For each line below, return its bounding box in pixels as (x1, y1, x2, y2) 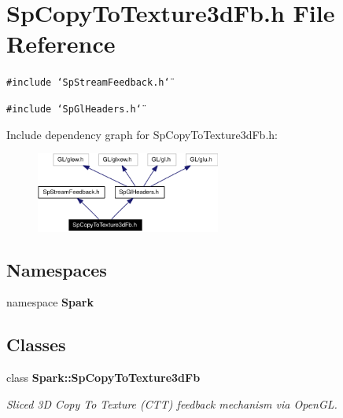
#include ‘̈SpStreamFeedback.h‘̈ (6, 77, 170, 89)
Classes (6, 332, 66, 357)
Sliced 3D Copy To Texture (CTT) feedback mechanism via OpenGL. (6, 395, 337, 412)
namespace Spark (6, 294, 94, 310)
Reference (6, 27, 116, 60)
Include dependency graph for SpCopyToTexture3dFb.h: (6, 126, 278, 142)
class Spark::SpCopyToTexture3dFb (6, 369, 201, 386)
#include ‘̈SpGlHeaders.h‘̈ (6, 103, 142, 115)
